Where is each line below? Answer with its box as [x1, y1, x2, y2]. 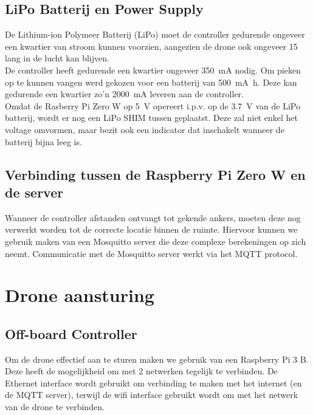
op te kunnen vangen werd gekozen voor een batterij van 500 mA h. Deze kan [5, 75, 297, 88]
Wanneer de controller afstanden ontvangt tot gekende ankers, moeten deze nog [5, 211, 301, 224]
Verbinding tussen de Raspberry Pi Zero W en [5, 165, 306, 183]
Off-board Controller [5, 324, 137, 343]
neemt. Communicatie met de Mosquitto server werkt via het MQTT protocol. [5, 247, 298, 259]
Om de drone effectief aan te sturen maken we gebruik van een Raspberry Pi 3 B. [5, 352, 309, 365]
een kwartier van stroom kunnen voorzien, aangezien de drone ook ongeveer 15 [5, 39, 298, 52]
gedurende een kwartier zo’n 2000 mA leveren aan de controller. [5, 87, 244, 100]
